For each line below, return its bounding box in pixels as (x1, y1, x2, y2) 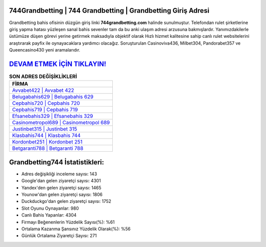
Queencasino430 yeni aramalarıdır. (9, 47, 81, 53)
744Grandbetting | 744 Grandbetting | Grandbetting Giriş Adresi (9, 6, 209, 15)
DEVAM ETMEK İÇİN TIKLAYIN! (9, 59, 106, 68)
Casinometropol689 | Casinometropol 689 (12, 119, 110, 126)
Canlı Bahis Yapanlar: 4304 (21, 212, 77, 218)
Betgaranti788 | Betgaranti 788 (12, 145, 84, 152)
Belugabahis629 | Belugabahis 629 (12, 93, 94, 100)
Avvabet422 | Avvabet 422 (12, 87, 74, 94)
